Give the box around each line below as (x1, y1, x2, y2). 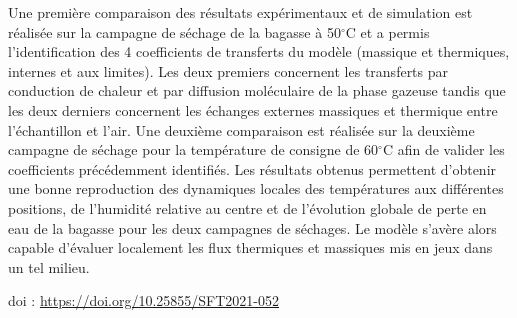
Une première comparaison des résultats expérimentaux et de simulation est (8, 2, 473, 22)
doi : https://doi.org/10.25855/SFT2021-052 (8, 290, 280, 311)
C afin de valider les (382, 139, 505, 160)
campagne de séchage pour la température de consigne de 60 (8, 139, 379, 160)
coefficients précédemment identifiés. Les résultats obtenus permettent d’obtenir (8, 158, 497, 179)
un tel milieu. (8, 256, 90, 277)
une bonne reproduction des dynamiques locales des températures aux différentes (8, 178, 504, 199)
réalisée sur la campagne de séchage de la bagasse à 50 (8, 21, 341, 42)
